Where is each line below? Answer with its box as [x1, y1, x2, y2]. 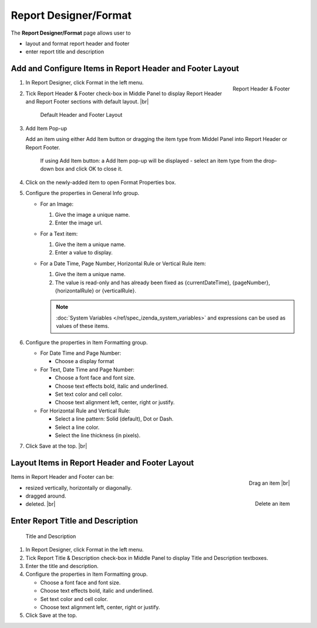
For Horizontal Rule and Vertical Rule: [40, 407, 131, 414]
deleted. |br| [25, 501, 56, 508]
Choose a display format [55, 358, 114, 365]
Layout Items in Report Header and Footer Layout [11, 458, 194, 468]
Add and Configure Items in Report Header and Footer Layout [11, 63, 240, 73]
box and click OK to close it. [55, 165, 123, 173]
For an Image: [40, 200, 74, 207]
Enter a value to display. [55, 249, 113, 256]
